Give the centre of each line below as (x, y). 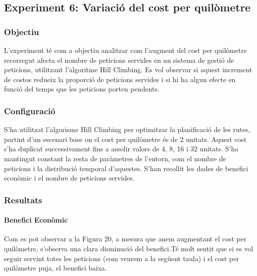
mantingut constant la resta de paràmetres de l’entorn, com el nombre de (115, 158)
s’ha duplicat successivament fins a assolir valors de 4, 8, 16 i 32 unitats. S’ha (121, 149)
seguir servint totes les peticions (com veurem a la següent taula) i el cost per (122, 258)
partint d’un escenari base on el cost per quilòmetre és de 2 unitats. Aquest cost (125, 139)
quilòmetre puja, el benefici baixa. (55, 268)
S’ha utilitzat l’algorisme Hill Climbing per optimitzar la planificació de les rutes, (127, 129)
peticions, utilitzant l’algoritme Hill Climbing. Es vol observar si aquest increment (128, 69)
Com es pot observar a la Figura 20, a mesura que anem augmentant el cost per (125, 239)
